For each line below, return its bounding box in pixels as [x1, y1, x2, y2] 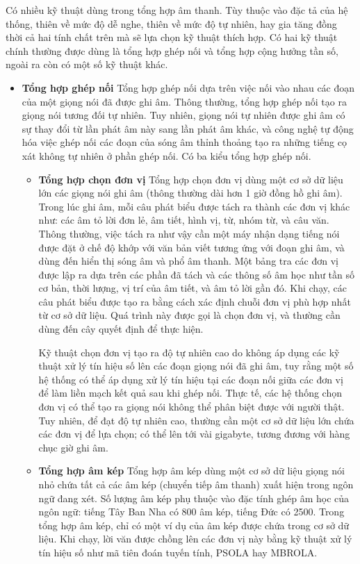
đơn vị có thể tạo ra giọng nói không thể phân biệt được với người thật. [38, 399, 345, 414]
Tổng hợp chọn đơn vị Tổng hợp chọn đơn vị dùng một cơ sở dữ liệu [38, 172, 343, 186]
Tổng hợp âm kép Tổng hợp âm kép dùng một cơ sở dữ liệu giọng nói [38, 463, 345, 478]
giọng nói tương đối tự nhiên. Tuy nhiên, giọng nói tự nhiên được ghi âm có [22, 108, 345, 122]
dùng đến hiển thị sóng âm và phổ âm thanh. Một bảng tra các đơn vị [38, 254, 339, 268]
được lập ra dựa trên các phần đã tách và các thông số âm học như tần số [38, 267, 355, 281]
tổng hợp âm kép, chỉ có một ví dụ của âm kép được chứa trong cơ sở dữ [38, 517, 350, 532]
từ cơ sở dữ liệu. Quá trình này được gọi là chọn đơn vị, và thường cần [38, 308, 341, 322]
